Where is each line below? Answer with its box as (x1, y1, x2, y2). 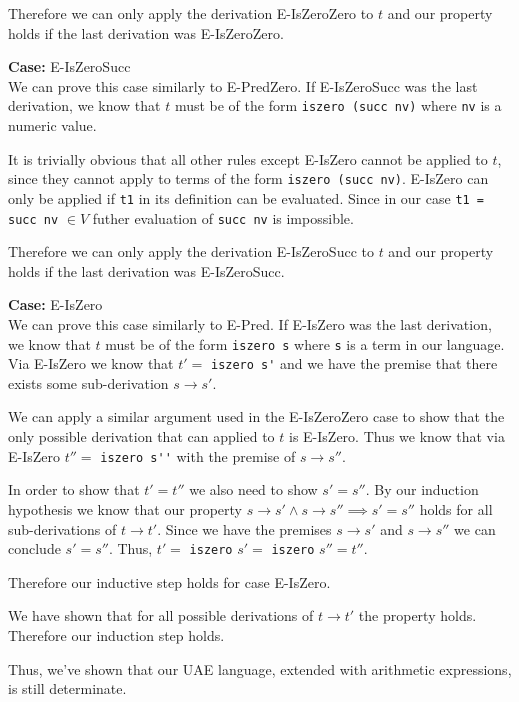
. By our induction (365, 479, 479, 500)
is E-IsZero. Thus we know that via (289, 426, 505, 447)
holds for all (419, 498, 493, 519)
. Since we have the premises (157, 518, 332, 539)
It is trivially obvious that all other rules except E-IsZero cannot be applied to (8, 148, 488, 169)
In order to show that (8, 479, 140, 500)
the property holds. (358, 605, 477, 626)
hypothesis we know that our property (8, 498, 243, 519)
